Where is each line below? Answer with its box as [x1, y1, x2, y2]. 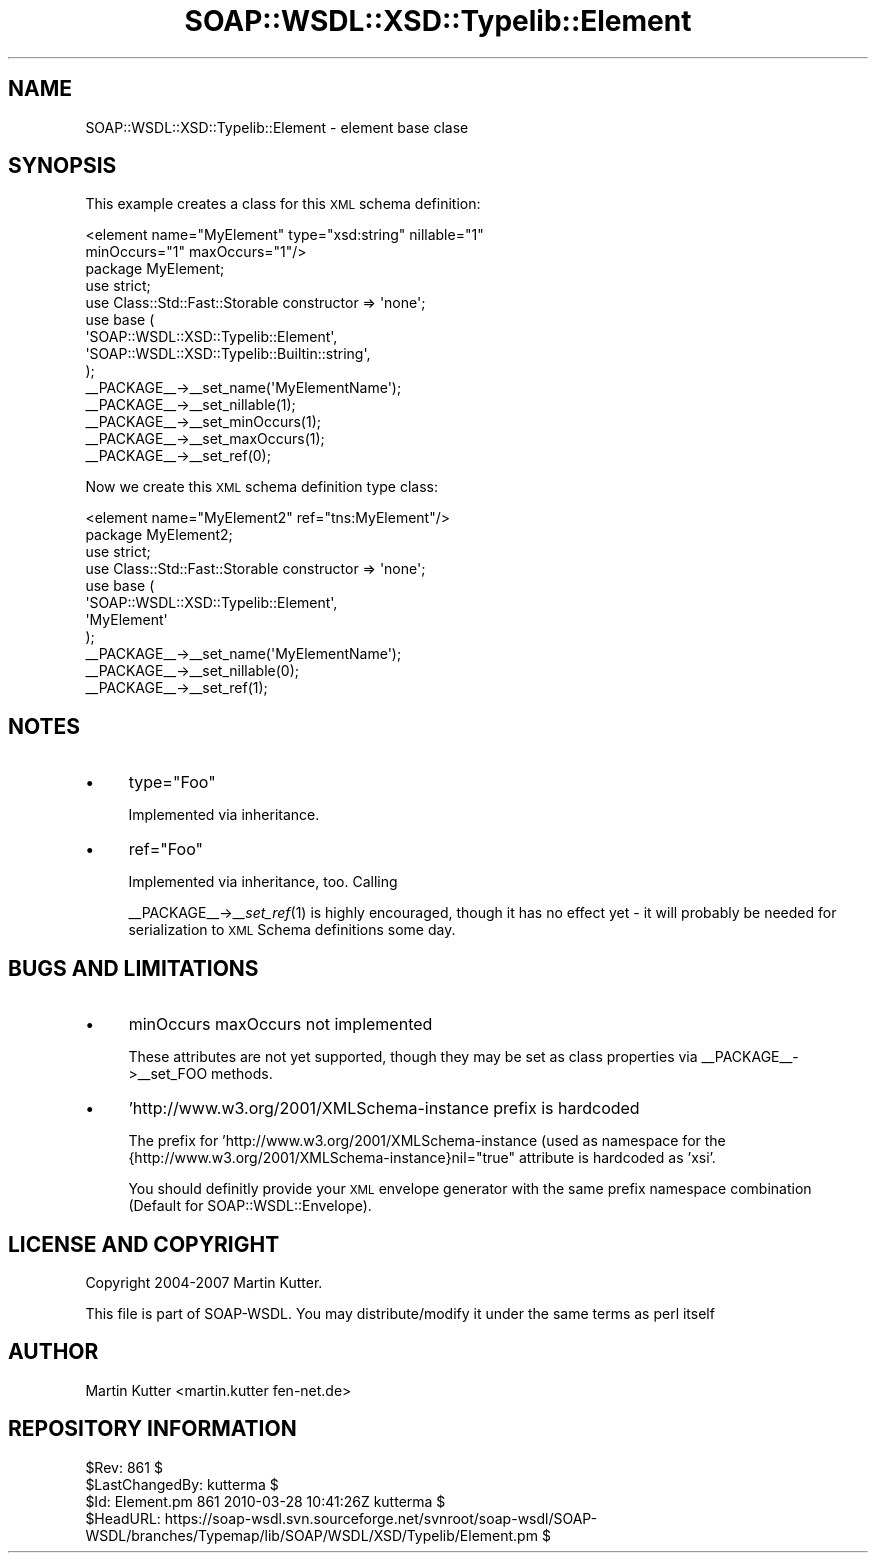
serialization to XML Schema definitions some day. [128, 921, 456, 939]
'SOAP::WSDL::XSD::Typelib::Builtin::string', [85, 345, 371, 363]
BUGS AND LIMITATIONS [8, 955, 259, 981]
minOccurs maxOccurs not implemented [128, 1014, 433, 1035]
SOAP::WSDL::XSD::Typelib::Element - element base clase [85, 118, 469, 136]
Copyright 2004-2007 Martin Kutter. [85, 1273, 323, 1291]
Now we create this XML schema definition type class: [85, 478, 438, 496]
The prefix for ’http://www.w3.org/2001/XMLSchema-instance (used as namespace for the [128, 1132, 726, 1150]
